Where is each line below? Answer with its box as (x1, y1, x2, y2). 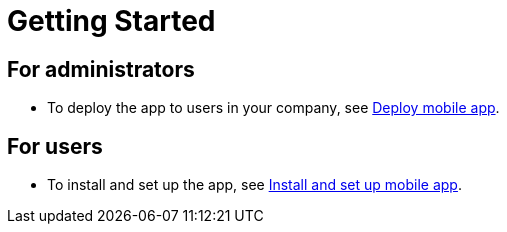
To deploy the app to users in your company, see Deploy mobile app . (47, 99, 500, 117)
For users (7, 133, 103, 159)
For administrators (7, 56, 195, 82)
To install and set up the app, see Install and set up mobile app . (47, 176, 462, 194)
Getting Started (7, 4, 216, 38)
